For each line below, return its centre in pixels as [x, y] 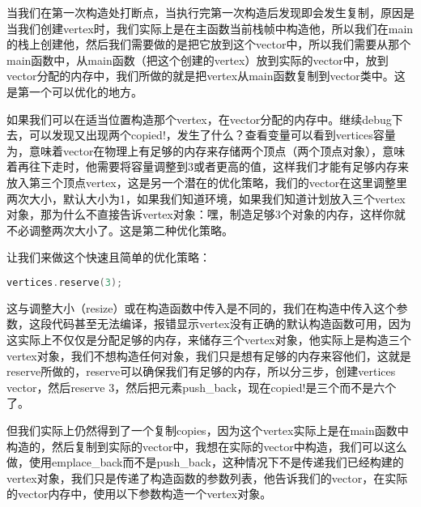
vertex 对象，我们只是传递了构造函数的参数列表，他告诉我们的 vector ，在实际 [207, 477]
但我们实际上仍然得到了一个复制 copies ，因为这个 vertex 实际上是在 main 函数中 [208, 430]
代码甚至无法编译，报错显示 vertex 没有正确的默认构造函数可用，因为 [231, 324]
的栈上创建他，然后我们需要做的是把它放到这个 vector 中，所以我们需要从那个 [209, 44]
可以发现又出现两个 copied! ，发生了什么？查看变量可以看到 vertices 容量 [212, 135]
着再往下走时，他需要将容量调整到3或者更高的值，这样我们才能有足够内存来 [208, 166]
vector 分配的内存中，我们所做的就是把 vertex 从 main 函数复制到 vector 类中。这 [206, 76]
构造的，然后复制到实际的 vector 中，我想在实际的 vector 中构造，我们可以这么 [207, 446]
